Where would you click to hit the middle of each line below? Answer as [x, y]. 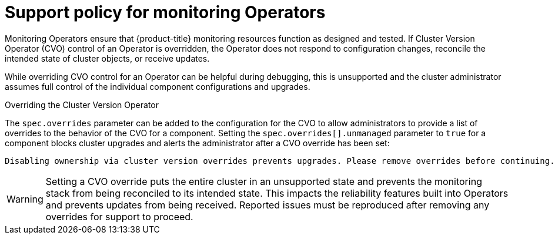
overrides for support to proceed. [119, 216]
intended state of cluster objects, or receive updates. [107, 58]
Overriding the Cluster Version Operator [82, 105]
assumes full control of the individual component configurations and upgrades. [158, 86]
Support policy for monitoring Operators [165, 12]
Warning [25, 199]
